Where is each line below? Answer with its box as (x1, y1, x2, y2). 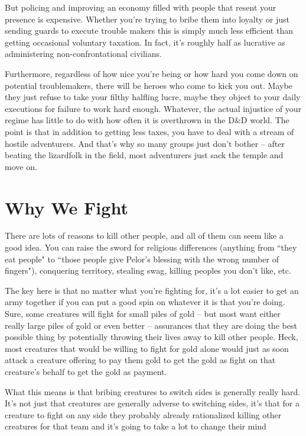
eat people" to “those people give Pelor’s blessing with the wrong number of (5, 252, 279, 265)
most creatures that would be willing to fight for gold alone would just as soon (5, 342, 289, 354)
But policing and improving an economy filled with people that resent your (5, 1, 276, 13)
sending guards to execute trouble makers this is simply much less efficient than (5, 24, 293, 37)
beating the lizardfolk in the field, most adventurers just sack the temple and (5, 149, 284, 161)
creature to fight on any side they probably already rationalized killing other (5, 408, 282, 421)
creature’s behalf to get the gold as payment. (5, 365, 167, 377)
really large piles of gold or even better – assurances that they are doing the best (5, 319, 297, 331)
